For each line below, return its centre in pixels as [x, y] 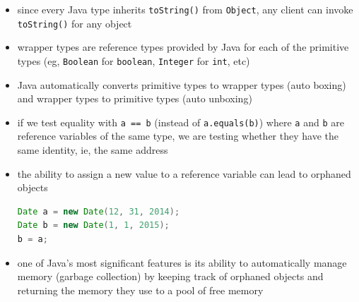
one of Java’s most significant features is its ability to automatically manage [182, 262]
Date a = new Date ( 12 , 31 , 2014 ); [99, 211]
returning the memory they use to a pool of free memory [140, 290]
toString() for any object [75, 23]
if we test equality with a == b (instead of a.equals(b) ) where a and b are [181, 122]
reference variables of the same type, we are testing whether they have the [178, 136]
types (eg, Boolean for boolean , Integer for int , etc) [134, 60]
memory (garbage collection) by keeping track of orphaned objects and [170, 276]
